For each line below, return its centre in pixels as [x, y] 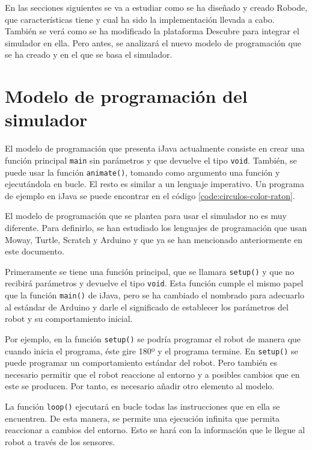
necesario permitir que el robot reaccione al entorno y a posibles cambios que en [152, 374]
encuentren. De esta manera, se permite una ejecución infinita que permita [142, 418]
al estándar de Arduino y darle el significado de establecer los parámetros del [147, 307]
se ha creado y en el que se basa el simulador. [89, 54]
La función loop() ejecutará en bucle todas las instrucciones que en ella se [142, 406]
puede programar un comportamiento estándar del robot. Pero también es [141, 362]
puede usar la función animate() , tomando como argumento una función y [142, 172]
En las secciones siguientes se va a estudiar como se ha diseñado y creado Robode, [156, 7]
